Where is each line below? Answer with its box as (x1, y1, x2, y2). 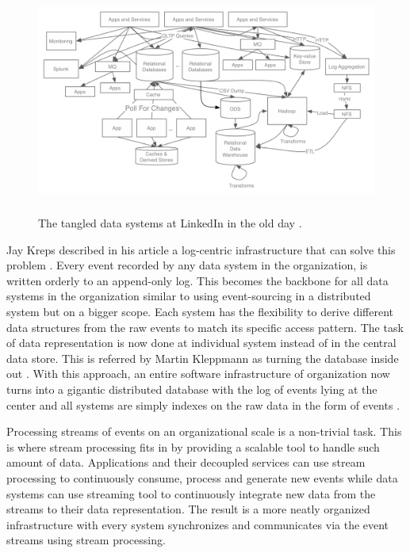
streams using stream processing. (6, 532, 166, 548)
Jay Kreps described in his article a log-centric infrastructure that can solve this (6, 241, 396, 257)
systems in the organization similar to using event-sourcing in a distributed (6, 288, 371, 304)
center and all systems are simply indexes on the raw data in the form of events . (6, 396, 400, 413)
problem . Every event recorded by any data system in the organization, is (6, 257, 368, 273)
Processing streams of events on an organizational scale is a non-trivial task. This (6, 423, 402, 440)
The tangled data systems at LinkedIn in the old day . (38, 215, 302, 231)
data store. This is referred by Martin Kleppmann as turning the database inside (6, 349, 399, 366)
